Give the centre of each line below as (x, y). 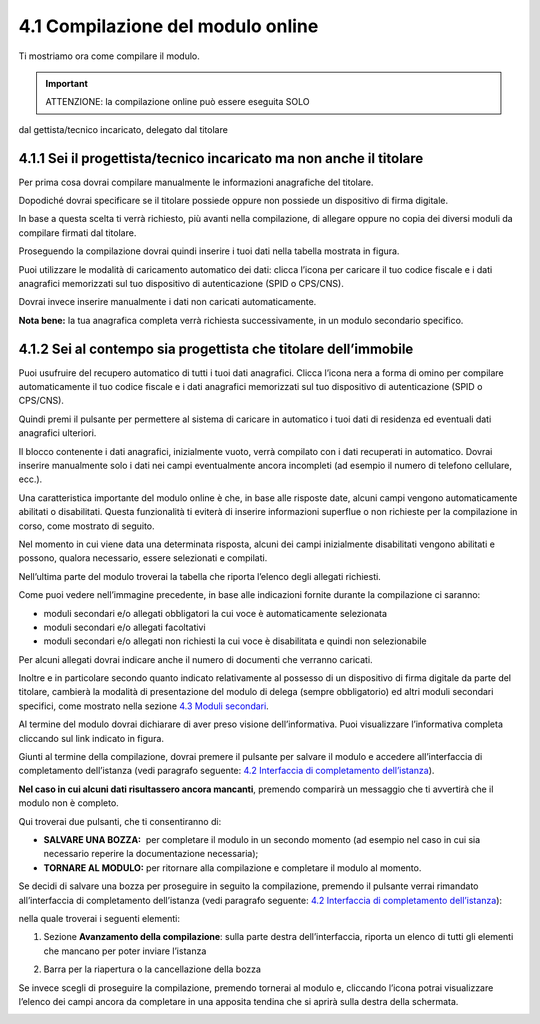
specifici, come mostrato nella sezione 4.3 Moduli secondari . (143, 706)
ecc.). (30, 479)
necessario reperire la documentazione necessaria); (151, 854)
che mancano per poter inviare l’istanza (125, 951)
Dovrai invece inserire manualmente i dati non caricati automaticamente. (167, 302)
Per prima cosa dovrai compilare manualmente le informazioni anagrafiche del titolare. (196, 182)
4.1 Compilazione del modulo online (168, 26)
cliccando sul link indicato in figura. (91, 738)
